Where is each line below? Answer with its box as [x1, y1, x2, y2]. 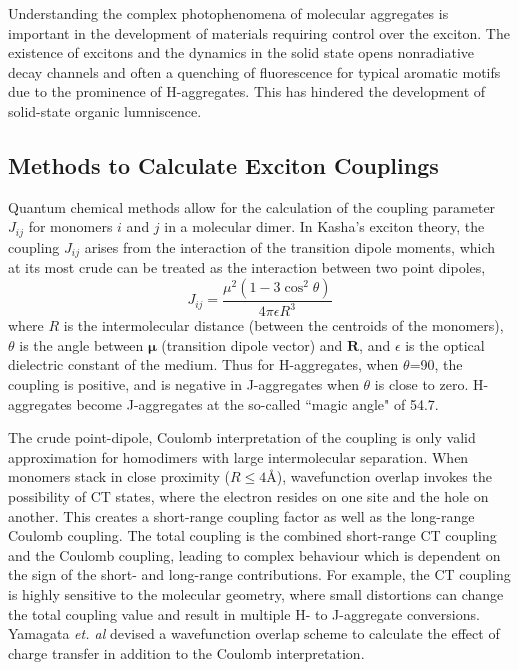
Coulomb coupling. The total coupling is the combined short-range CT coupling [8, 525, 497, 546]
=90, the [409, 354, 463, 375]
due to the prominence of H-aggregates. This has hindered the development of [8, 81, 486, 102]
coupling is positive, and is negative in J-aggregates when [8, 374, 359, 395]
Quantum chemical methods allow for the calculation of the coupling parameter [8, 196, 496, 217]
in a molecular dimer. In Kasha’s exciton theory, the [164, 216, 485, 237]
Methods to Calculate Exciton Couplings [8, 149, 439, 180]
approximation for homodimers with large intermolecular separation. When [8, 446, 469, 467]
